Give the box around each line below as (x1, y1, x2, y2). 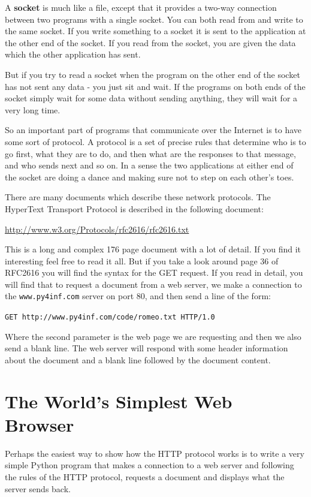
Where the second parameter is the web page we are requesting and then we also (5, 330, 301, 342)
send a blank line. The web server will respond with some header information (5, 342, 288, 354)
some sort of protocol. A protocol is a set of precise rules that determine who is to (5, 135, 306, 147)
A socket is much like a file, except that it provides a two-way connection (5, 1, 277, 13)
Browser (5, 412, 74, 436)
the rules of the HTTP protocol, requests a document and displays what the (5, 471, 285, 483)
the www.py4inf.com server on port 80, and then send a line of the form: (5, 290, 271, 302)
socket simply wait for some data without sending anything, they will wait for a (5, 92, 298, 104)
